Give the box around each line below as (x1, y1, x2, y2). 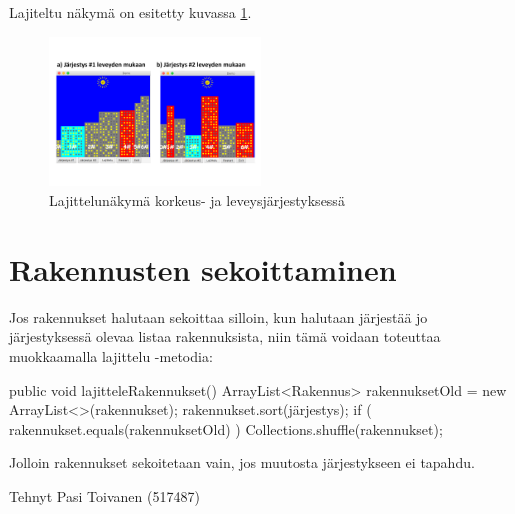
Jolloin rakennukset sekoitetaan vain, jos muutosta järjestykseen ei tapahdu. (9, 452, 475, 473)
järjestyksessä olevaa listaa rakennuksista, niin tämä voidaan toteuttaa (9, 326, 441, 347)
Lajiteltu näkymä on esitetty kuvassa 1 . (9, 2, 252, 22)
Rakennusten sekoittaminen (9, 248, 397, 289)
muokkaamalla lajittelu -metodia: (9, 345, 213, 366)
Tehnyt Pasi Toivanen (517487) (9, 485, 200, 506)
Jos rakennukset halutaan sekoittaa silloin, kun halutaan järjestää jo (9, 306, 428, 327)
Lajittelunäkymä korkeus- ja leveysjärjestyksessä (49, 190, 345, 211)
